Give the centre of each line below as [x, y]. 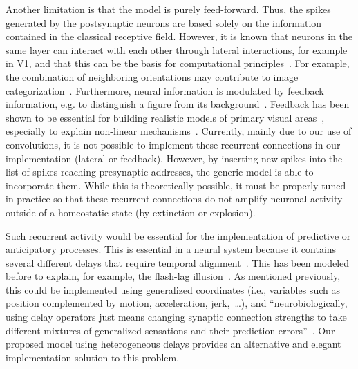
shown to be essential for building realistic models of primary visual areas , [165, 117]
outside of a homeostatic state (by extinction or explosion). [131, 212]
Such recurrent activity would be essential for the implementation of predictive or [178, 235]
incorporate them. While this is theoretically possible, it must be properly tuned [176, 185]
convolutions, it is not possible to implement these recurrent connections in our [173, 144]
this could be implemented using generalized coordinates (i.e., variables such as [173, 289]
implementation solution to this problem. [93, 357]
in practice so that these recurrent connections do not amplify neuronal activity [174, 199]
